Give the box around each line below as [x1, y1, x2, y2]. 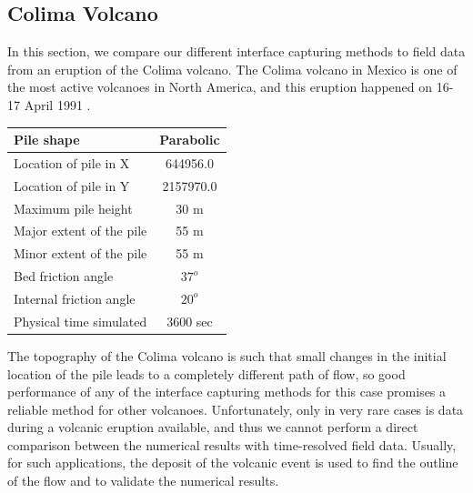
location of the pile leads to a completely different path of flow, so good [7, 364, 406, 383]
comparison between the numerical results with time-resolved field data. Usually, [7, 435, 457, 454]
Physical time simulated [14, 311, 147, 330]
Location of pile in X [14, 153, 130, 172]
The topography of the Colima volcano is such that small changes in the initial [7, 346, 447, 365]
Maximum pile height [14, 198, 133, 217]
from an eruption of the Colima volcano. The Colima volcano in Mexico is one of [7, 59, 458, 78]
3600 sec [166, 311, 213, 330]
